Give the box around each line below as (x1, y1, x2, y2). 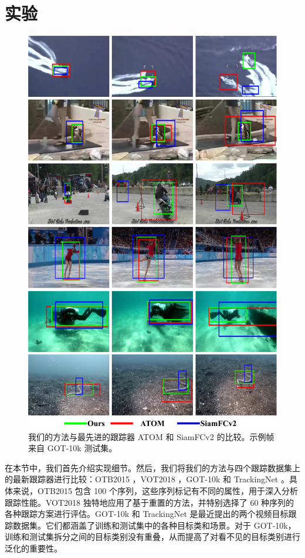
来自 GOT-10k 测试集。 (28, 442, 117, 454)
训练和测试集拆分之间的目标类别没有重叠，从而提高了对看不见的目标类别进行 (5, 530, 300, 543)
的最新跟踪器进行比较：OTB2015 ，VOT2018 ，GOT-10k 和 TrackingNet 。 (5, 473, 289, 485)
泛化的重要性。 (5, 542, 62, 554)
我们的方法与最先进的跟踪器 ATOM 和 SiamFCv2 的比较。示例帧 (28, 430, 274, 442)
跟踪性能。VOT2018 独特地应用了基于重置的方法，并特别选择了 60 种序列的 (5, 496, 294, 508)
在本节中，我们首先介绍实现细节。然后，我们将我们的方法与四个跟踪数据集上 (5, 461, 300, 474)
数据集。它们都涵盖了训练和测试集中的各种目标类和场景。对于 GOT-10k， (12, 519, 296, 531)
